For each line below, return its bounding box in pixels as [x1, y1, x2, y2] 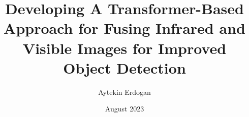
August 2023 [105, 103, 144, 114]
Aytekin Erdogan [98, 86, 151, 97]
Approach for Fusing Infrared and [4, 18, 245, 38]
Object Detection [63, 57, 186, 78]
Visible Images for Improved [22, 37, 227, 58]
